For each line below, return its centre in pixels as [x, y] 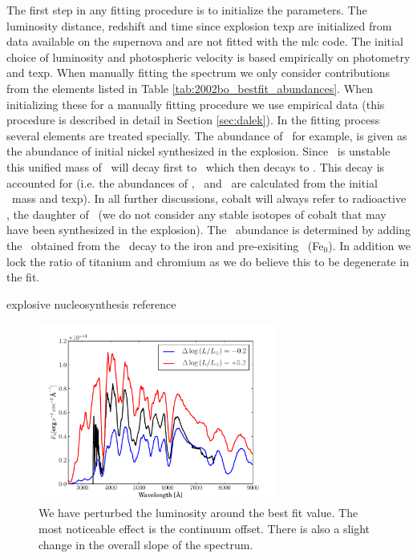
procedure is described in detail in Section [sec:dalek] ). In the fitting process [193, 120]
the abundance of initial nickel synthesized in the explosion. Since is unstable [198, 151]
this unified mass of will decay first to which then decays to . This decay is [196, 166]
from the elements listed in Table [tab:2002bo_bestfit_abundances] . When [190, 88]
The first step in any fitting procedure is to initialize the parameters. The [187, 10]
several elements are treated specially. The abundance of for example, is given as [207, 135]
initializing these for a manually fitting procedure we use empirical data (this [196, 104]
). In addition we [369, 245]
